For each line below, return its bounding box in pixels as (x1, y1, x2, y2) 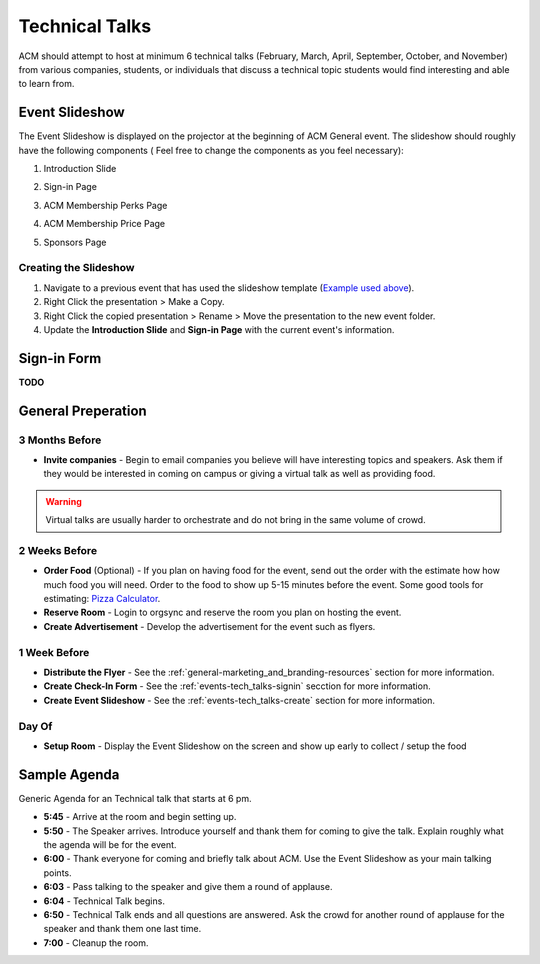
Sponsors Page (43, 236, 107, 248)
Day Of (18, 719, 53, 733)
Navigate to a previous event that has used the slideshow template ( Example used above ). (43, 281, 415, 294)
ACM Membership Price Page (43, 218, 166, 230)
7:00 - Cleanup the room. (43, 936, 149, 949)
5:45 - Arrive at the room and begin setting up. (43, 811, 237, 823)
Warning (45, 495, 82, 507)
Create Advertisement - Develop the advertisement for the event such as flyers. (43, 620, 376, 632)
